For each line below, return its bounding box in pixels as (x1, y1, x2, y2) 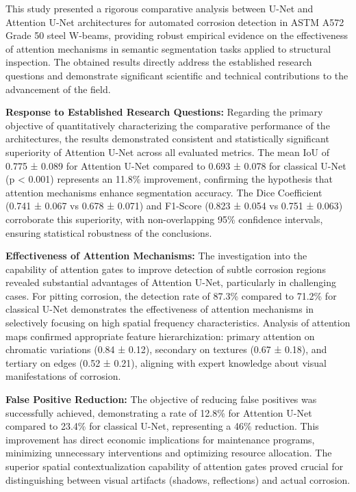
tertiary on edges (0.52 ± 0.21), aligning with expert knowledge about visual (5, 355, 327, 370)
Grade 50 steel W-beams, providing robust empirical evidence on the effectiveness (5, 28, 348, 42)
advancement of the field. (5, 81, 111, 96)
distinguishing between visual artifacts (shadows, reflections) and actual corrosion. (5, 472, 351, 487)
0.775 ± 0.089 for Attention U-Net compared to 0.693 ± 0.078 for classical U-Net (5, 158, 346, 172)
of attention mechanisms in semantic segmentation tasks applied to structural (5, 41, 331, 55)
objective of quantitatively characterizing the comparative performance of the (5, 118, 330, 132)
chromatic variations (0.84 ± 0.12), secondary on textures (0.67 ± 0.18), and (5, 342, 327, 357)
